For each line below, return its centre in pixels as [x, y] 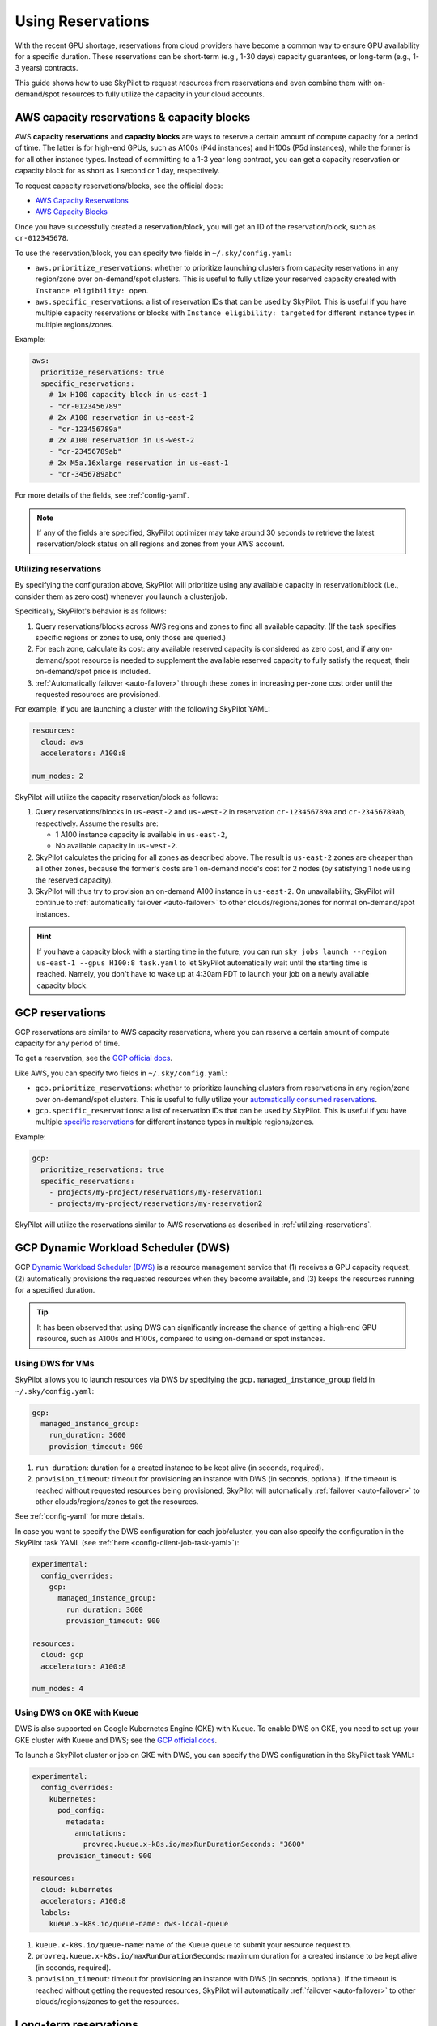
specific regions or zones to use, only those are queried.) [131, 638]
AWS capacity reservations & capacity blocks [133, 117]
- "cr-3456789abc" [85, 474]
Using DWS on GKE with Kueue [77, 1712]
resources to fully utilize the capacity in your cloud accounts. [163, 94]
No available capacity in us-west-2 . [117, 846]
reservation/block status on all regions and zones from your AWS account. [161, 544]
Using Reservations [82, 21]
